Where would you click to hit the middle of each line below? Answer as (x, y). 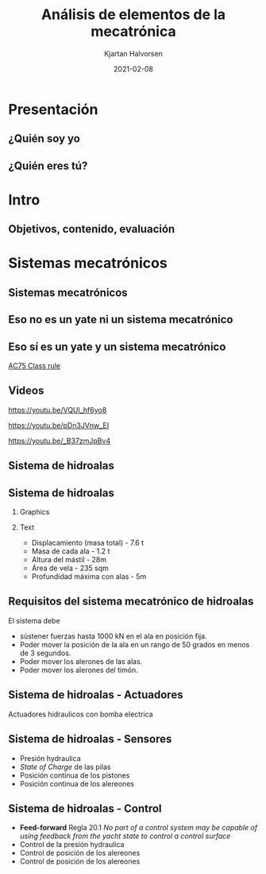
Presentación (53, 109)
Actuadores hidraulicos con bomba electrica (81, 714)
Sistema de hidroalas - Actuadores (96, 695)
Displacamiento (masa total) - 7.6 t (88, 543)
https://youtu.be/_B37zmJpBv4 (60, 441)
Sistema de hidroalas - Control (85, 808)
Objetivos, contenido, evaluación (92, 229)
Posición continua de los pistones (75, 775)
